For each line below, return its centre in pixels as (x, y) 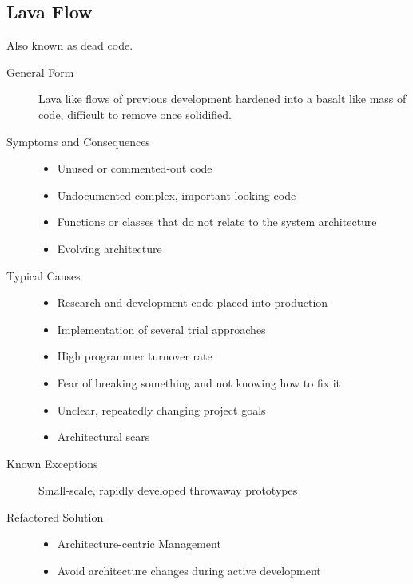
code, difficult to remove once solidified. (135, 114)
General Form (40, 72)
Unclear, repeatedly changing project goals (161, 409)
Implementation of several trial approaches (161, 329)
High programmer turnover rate (135, 356)
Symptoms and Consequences (78, 141)
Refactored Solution (55, 516)
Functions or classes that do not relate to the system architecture (217, 222)
